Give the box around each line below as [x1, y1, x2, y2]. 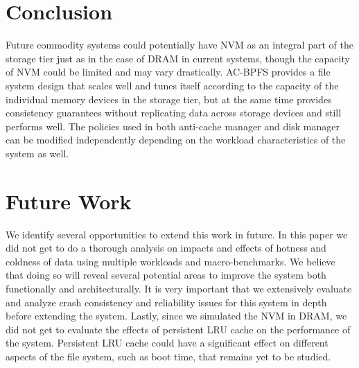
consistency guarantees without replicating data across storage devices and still [6, 105, 342, 120]
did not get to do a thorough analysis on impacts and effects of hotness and [6, 240, 326, 255]
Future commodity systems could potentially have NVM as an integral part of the [6, 37, 353, 52]
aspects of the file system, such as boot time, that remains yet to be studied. [6, 349, 331, 363]
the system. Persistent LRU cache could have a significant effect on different [6, 335, 329, 350]
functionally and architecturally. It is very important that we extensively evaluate [6, 281, 352, 295]
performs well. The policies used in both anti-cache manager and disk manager [6, 119, 340, 133]
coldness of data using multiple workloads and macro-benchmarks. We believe [6, 254, 335, 268]
